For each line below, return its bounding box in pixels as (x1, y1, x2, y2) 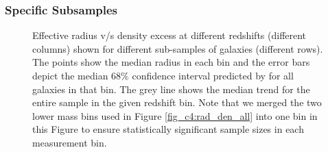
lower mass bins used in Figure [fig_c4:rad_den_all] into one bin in (32, 108, 318, 123)
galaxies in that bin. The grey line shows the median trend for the (32, 81, 310, 96)
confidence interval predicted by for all (132, 68, 294, 82)
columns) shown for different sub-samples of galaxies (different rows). (32, 41, 323, 55)
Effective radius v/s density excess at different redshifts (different (32, 28, 307, 42)
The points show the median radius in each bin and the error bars (32, 55, 310, 69)
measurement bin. (32, 135, 107, 149)
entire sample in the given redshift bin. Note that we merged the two (32, 95, 322, 110)
